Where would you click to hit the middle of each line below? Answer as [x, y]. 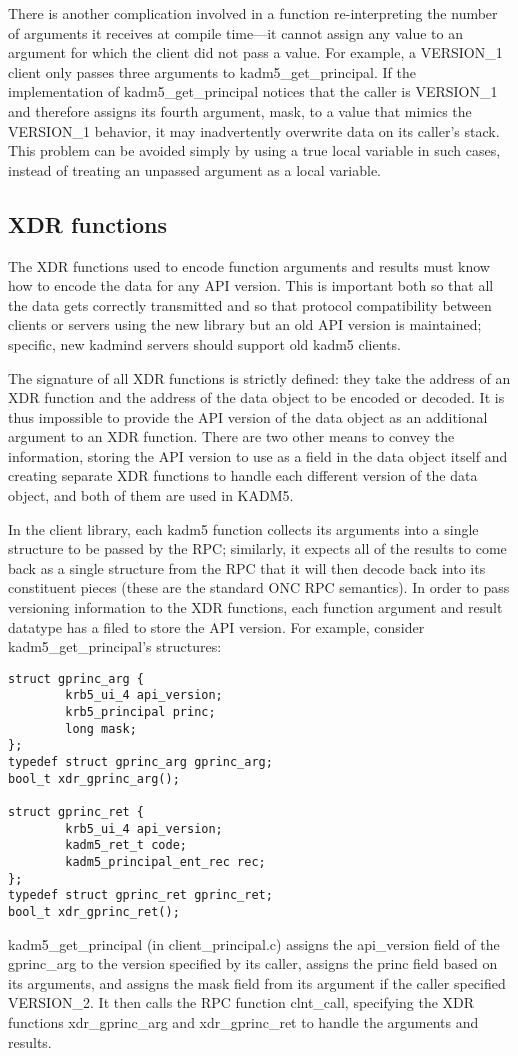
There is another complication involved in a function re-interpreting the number [253, 13]
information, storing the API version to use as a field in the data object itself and [258, 455]
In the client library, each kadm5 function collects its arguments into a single [243, 528]
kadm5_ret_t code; [126, 845]
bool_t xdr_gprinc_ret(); [94, 912]
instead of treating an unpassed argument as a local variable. [194, 169]
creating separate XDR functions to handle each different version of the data [243, 475]
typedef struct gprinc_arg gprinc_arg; [140, 762]
